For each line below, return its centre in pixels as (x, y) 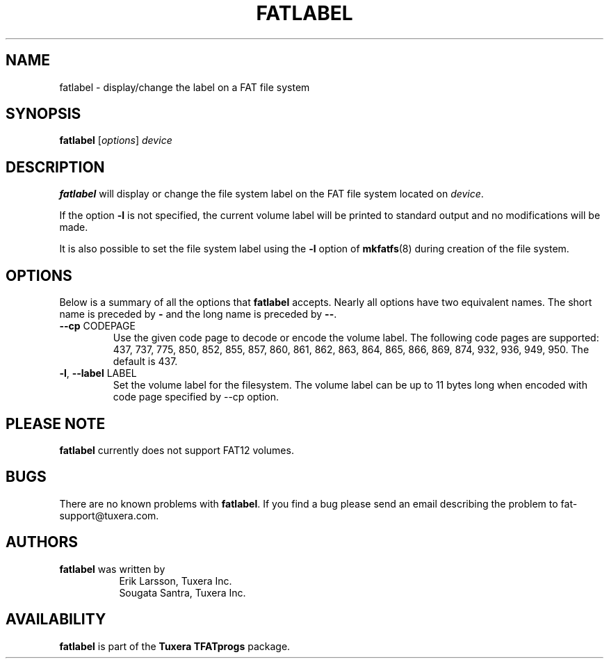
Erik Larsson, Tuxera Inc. (176, 581)
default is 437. (145, 362)
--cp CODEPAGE (97, 326)
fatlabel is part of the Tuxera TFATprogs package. (175, 646)
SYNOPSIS (43, 114)
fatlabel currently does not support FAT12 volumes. (177, 450)
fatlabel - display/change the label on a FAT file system (185, 87)
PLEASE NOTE (56, 423)
